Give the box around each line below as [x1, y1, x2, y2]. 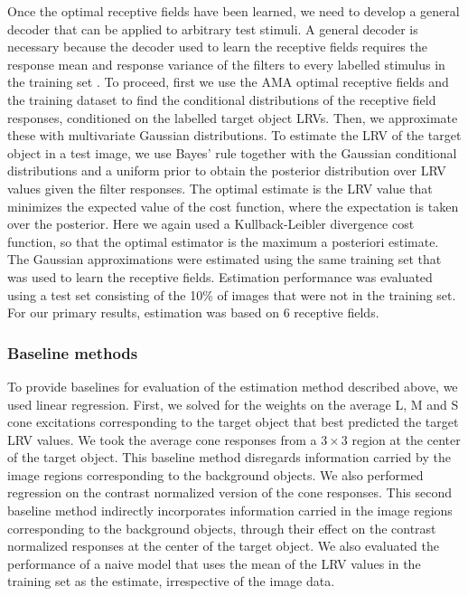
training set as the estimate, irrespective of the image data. [7, 572, 335, 591]
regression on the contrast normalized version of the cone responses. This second [7, 483, 453, 502]
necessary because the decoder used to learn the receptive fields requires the [7, 37, 427, 56]
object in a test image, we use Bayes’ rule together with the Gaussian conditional [7, 143, 457, 162]
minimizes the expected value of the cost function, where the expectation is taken [7, 196, 459, 215]
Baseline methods [7, 341, 138, 364]
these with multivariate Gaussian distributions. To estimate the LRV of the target [7, 126, 462, 145]
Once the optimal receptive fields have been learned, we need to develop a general [7, 2, 460, 20]
